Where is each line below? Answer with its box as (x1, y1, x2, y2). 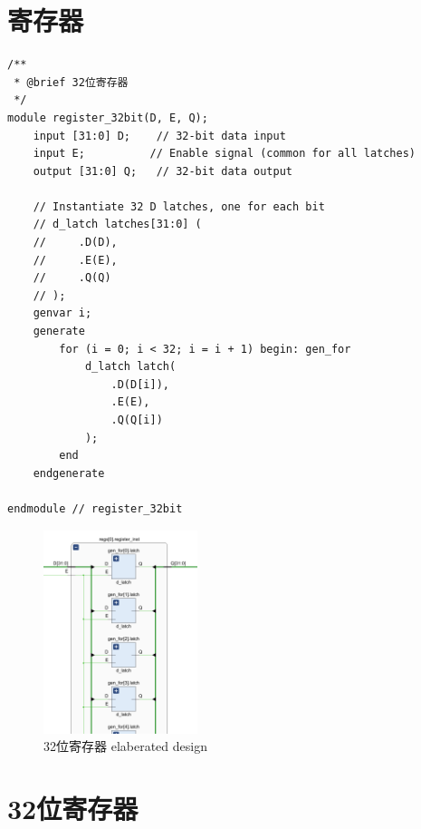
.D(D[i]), (110, 377, 169, 391)
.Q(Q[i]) (110, 414, 163, 426)
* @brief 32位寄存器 (14, 75, 129, 89)
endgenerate (33, 466, 105, 480)
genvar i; (33, 307, 92, 320)
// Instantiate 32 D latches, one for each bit (33, 200, 325, 213)
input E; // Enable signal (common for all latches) (33, 147, 416, 161)
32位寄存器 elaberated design (43, 736, 207, 756)
